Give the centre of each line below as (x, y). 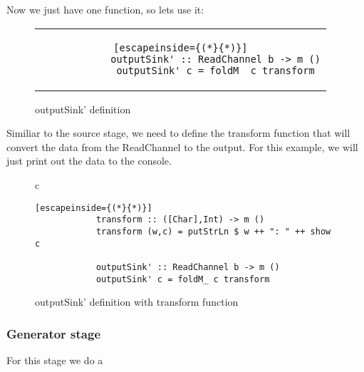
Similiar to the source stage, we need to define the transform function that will (178, 133)
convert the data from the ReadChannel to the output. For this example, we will (182, 146)
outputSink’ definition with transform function (137, 302)
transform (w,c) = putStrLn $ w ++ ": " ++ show (213, 231)
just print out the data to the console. (89, 161)
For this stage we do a (55, 360)
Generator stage (54, 333)
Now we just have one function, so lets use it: (105, 9)
